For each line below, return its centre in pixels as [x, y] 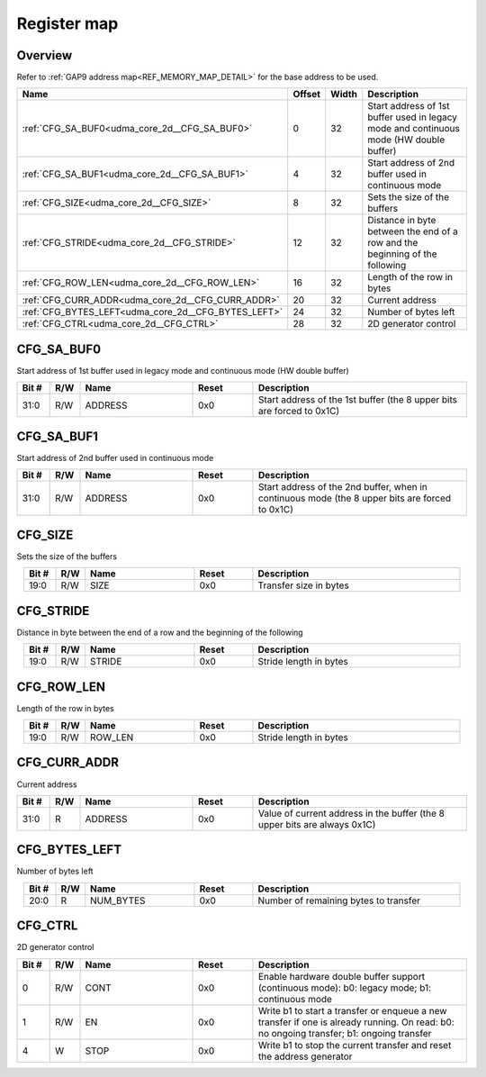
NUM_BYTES [118, 901]
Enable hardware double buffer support [342, 976]
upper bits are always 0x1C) [317, 824]
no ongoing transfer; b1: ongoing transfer [345, 1033]
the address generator [305, 1056]
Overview [45, 55]
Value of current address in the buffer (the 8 [351, 813]
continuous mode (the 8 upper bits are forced [355, 498]
